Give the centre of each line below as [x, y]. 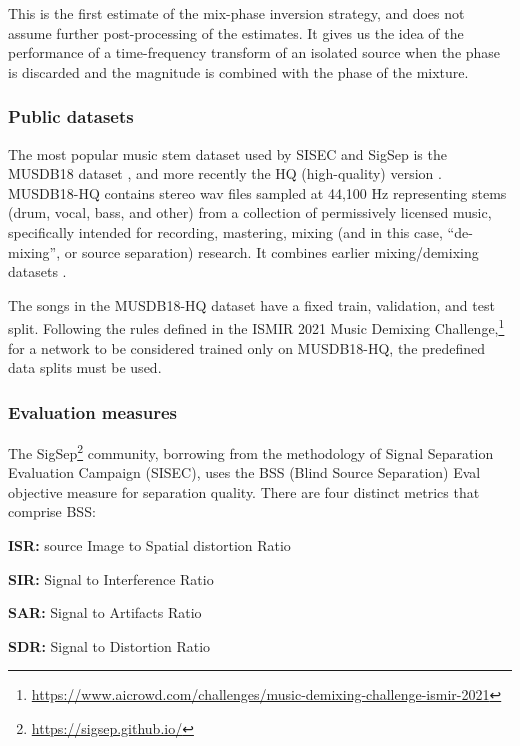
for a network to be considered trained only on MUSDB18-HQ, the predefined [247, 347]
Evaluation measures [92, 411]
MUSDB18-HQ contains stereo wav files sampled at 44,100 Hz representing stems [257, 192]
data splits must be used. [85, 367]
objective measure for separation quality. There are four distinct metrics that [244, 491]
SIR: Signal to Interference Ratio [111, 578]
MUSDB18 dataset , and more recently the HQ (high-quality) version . [225, 173]
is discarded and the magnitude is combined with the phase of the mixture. [238, 71]
